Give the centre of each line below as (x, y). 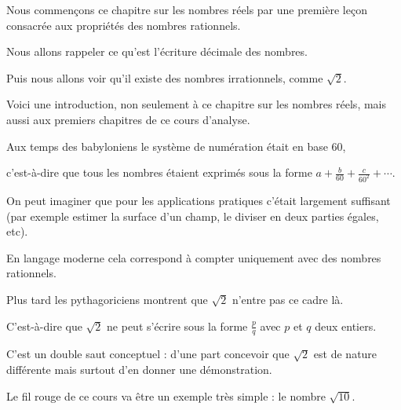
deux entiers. (346, 326)
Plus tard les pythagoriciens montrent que (107, 299)
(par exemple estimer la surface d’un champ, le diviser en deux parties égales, (193, 216)
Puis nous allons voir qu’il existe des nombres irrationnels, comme (165, 77)
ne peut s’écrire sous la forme (177, 326)
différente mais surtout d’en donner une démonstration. (139, 370)
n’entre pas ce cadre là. (288, 299)
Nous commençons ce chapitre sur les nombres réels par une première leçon (187, 9)
